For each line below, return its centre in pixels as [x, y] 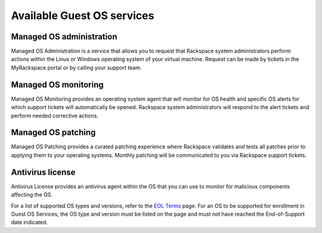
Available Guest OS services [83, 15]
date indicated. [29, 222]
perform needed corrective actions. [55, 116]
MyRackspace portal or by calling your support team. [76, 67]
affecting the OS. [32, 195]
